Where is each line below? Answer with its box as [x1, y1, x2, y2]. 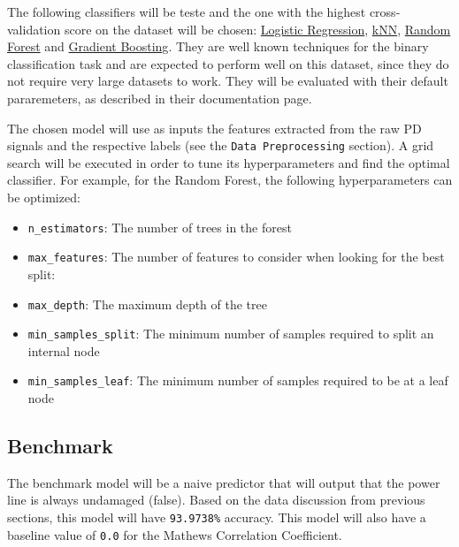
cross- [369, 3, 401, 20]
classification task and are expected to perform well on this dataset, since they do [7, 54, 449, 72]
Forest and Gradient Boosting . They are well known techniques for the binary [7, 37, 429, 56]
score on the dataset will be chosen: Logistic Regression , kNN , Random [64, 19, 451, 38]
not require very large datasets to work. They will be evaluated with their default [7, 72, 448, 90]
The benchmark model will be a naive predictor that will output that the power [7, 473, 440, 491]
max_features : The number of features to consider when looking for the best [27, 247, 445, 266]
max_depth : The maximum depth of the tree [27, 294, 267, 313]
